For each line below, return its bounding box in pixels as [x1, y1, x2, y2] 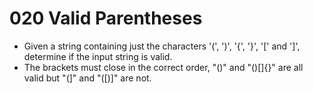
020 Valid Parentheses [9, 7, 203, 30]
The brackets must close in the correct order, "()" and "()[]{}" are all [23, 61, 304, 73]
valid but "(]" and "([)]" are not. [23, 72, 152, 84]
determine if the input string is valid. [23, 50, 173, 62]
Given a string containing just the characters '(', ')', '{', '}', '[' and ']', [23, 40, 301, 52]
